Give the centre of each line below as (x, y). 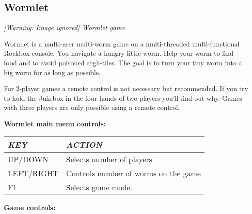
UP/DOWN (28, 159)
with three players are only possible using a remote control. (92, 107)
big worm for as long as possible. (52, 72)
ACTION (84, 144)
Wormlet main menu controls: (55, 123)
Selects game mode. (99, 187)
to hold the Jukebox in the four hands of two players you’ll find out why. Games (123, 98)
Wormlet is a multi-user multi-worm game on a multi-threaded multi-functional (122, 43)
